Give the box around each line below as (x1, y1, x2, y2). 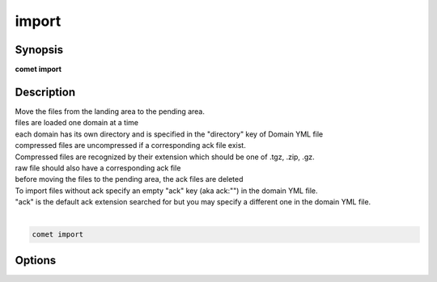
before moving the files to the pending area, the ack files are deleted (15, 175, 244, 184)
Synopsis (15, 43, 64, 57)
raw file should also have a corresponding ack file (15, 162, 181, 173)
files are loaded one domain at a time (15, 118, 139, 128)
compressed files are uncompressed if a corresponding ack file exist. (15, 141, 246, 150)
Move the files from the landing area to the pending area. (15, 106, 206, 116)
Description (15, 85, 76, 99)
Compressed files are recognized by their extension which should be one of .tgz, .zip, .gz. (15, 152, 315, 162)
